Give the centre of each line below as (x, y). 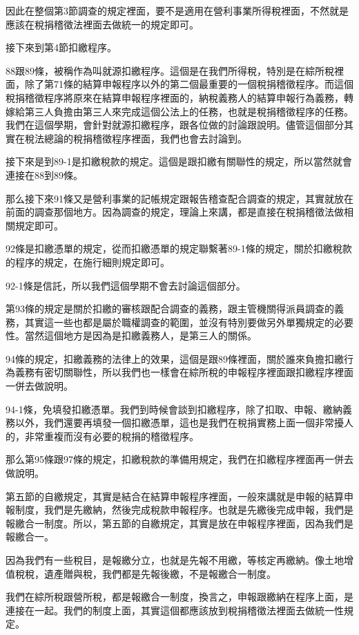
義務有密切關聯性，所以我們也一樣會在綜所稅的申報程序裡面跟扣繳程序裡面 (184, 372)
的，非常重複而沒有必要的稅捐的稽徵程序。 (102, 436)
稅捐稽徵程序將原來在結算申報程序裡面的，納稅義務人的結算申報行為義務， (175, 97)
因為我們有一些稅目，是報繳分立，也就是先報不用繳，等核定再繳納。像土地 (175, 560)
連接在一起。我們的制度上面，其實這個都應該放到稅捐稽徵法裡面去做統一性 (175, 610)
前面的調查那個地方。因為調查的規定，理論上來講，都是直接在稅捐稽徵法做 (175, 212)
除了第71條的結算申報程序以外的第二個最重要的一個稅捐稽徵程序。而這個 (189, 84)
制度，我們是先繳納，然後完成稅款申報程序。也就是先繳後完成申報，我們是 (184, 510)
